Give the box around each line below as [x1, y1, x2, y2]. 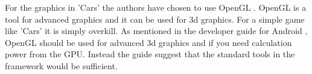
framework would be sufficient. [5, 59, 118, 72]
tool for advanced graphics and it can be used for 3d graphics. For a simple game [5, 13, 305, 25]
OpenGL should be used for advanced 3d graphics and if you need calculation [5, 36, 292, 48]
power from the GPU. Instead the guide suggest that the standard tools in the [5, 48, 295, 60]
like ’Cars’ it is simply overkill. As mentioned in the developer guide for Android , [5, 24, 308, 37]
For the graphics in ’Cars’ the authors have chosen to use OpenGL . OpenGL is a [5, 1, 307, 13]
